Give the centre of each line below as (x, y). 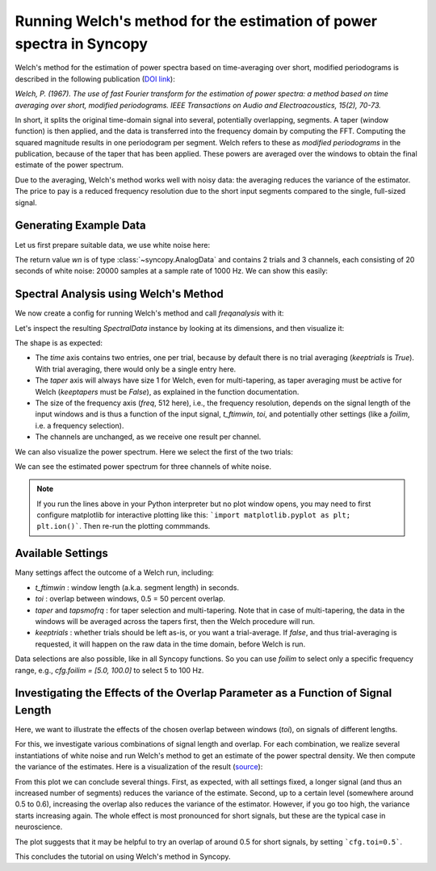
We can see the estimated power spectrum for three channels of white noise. (143, 466)
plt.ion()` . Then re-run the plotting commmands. (124, 526)
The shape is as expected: (59, 343)
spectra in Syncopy (82, 44)
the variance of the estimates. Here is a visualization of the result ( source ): (139, 767)
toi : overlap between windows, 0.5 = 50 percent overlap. (130, 599)
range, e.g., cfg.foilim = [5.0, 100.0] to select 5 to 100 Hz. (109, 670)
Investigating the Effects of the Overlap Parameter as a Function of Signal (203, 693)
